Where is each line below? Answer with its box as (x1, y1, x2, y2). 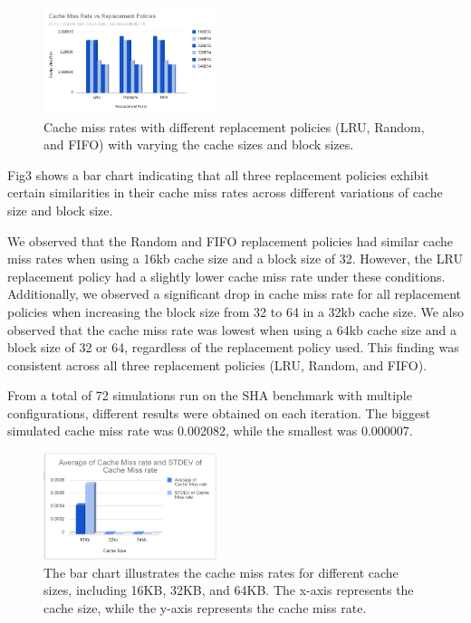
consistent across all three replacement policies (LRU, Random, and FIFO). (7, 355, 428, 374)
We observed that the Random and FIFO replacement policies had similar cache (7, 231, 454, 250)
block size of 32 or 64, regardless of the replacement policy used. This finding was (7, 338, 459, 357)
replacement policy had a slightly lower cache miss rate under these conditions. (7, 266, 446, 285)
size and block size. (7, 200, 113, 219)
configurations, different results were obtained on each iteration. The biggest (7, 403, 431, 422)
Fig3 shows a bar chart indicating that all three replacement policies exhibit (7, 165, 429, 184)
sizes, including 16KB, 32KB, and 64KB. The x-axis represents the (43, 580, 414, 599)
